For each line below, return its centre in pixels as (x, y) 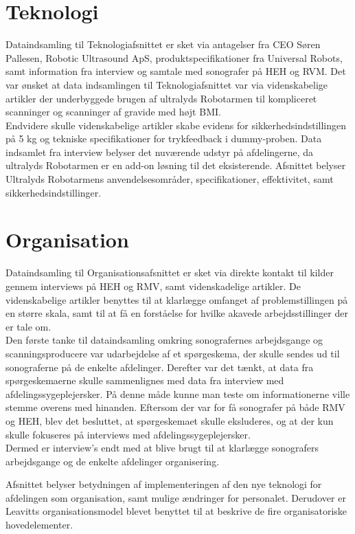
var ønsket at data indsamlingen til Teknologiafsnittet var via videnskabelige (167, 84)
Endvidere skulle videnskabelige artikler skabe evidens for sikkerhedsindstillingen (176, 125)
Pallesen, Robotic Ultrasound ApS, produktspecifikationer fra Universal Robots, (174, 57)
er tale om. (28, 326)
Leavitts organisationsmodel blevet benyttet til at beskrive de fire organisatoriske (176, 511)
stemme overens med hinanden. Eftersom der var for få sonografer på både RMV (175, 407)
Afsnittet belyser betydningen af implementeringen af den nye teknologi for (164, 484)
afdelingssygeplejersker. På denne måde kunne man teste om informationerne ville (178, 393)
